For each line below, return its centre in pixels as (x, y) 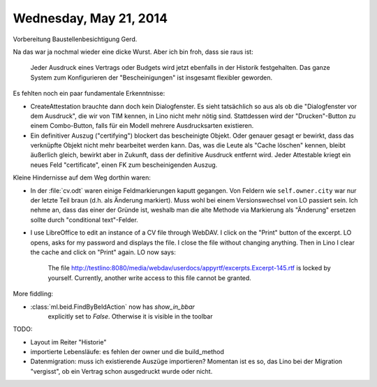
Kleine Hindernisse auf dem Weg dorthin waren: (82, 177)
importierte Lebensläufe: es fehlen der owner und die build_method (127, 352)
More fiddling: (33, 294)
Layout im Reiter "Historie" (68, 342)
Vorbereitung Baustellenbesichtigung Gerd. (75, 39)
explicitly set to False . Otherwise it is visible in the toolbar (130, 316)
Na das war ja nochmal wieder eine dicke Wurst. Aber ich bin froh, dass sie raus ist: (133, 52)
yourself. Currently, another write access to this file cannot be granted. (149, 278)
